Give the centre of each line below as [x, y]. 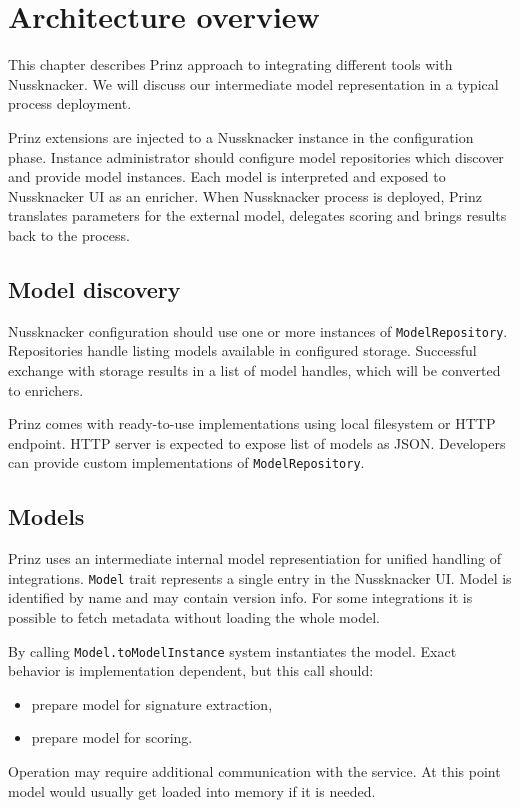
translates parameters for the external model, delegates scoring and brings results [257, 215]
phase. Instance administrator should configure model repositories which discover [256, 156]
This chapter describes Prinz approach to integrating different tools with [230, 64]
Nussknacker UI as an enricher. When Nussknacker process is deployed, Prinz [245, 195]
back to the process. [69, 234]
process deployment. [70, 103]
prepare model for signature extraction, [152, 703]
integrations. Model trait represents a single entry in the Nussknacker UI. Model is [260, 577]
